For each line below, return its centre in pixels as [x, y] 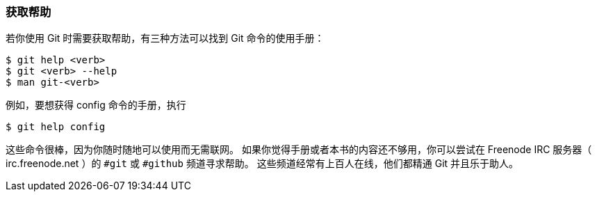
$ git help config [56, 127]
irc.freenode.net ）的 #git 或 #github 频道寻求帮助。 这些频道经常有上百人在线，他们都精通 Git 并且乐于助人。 [262, 164]
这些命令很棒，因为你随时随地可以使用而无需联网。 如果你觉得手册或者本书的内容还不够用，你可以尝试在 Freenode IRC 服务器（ [299, 150]
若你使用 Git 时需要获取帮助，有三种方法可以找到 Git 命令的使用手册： [165, 38]
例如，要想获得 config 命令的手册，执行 [96, 105]
